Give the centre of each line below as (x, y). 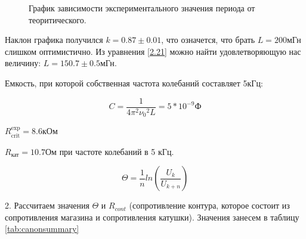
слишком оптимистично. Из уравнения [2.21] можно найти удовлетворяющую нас (153, 51)
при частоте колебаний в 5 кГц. (117, 151)
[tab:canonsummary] (42, 229)
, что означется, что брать (208, 40)
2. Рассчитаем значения (47, 205)
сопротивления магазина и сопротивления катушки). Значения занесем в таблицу (152, 217)
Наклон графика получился (54, 40)
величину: (23, 63)
